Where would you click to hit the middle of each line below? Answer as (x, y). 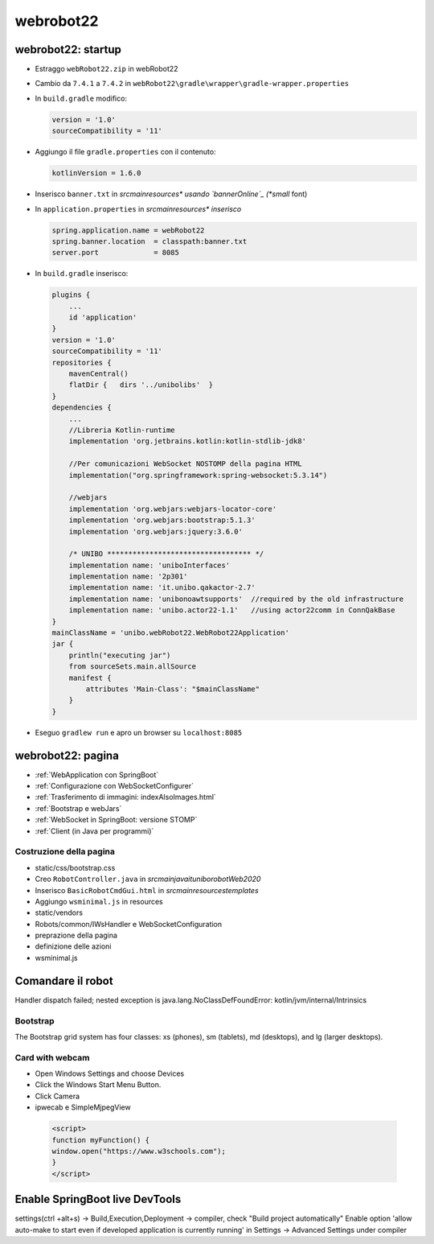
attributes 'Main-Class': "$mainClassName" (173, 689)
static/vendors (59, 912)
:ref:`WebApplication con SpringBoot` (97, 774)
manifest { (90, 678)
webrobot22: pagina (67, 755)
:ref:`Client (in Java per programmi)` (94, 831)
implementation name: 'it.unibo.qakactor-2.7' (162, 588)
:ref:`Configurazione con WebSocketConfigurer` (115, 786)
